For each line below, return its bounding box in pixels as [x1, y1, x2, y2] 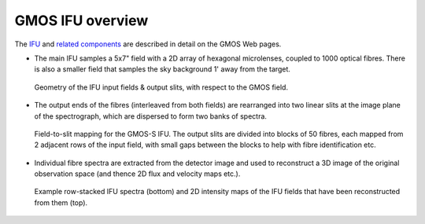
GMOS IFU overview [14, 12, 149, 29]
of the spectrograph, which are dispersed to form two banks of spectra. [34, 111, 268, 121]
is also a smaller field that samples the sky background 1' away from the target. [34, 64, 291, 74]
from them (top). [34, 197, 88, 207]
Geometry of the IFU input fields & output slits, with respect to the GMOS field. [34, 83, 289, 92]
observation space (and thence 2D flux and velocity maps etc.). [34, 169, 241, 178]
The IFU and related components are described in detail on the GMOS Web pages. [14, 39, 282, 49]
